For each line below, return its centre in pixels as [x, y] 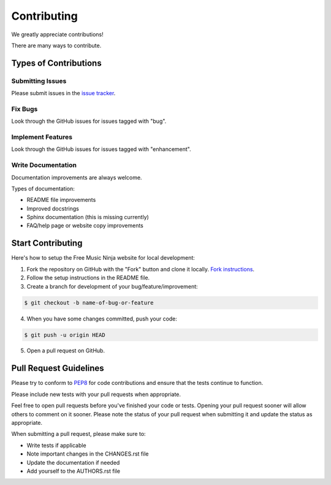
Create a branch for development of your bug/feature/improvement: [112, 286]
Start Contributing [47, 243]
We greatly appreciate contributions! [57, 34]
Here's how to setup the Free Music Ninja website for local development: [103, 258]
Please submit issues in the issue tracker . [63, 93]
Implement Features [42, 137]
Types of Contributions [56, 63]
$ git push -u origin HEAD [65, 335]
